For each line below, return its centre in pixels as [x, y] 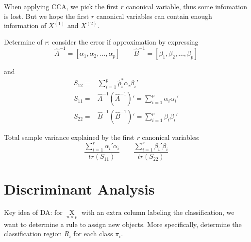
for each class [93, 234]
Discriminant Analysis [79, 189]
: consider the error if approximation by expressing [123, 41]
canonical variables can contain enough [154, 16]
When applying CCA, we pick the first [61, 6]
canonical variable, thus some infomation [186, 6]
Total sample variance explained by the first [69, 137]
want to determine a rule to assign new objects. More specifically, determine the [123, 224]
